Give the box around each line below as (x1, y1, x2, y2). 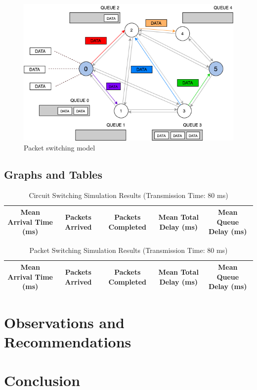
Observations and (4, 312, 125, 332)
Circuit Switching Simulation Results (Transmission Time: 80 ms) (29, 190, 228, 200)
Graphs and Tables (4, 166, 102, 182)
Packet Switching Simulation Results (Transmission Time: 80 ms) (29, 244, 228, 255)
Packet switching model (24, 142, 95, 152)
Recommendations (4, 331, 131, 351)
